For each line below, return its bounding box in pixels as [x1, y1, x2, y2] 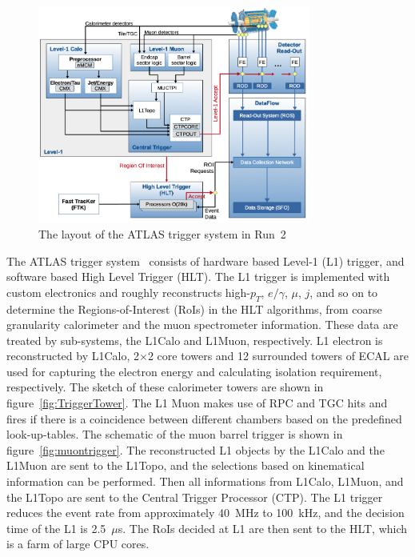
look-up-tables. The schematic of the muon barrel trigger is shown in [6, 426, 343, 443]
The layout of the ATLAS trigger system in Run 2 [38, 225, 286, 242]
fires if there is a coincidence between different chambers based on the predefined [6, 410, 402, 427]
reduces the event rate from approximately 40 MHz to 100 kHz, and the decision [6, 504, 405, 521]
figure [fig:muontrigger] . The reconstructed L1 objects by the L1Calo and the [6, 441, 385, 458]
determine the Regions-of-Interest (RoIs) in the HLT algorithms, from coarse [6, 300, 382, 317]
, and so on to [309, 283, 378, 300]
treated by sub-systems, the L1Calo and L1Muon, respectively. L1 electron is [6, 331, 383, 348]
